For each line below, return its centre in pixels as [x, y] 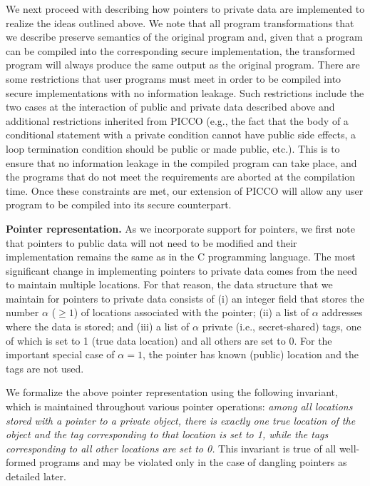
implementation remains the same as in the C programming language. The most [181, 257]
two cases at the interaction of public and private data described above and [170, 107]
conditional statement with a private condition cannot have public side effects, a [181, 135]
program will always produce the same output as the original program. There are [183, 65]
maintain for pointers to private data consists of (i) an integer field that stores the [185, 298]
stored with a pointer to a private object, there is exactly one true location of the [181, 420]
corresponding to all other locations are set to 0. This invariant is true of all [171, 448]
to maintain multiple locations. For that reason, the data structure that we [169, 284]
